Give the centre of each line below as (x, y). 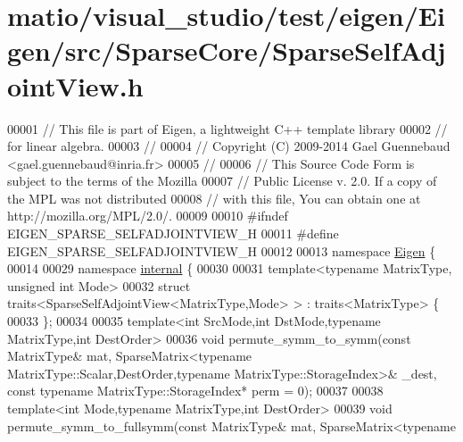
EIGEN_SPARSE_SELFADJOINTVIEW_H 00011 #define (173, 234)
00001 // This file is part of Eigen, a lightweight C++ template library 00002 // (227, 128)
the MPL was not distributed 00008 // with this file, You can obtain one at (214, 198)
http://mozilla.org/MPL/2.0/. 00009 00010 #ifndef (148, 216)
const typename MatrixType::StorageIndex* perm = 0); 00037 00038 (195, 391)
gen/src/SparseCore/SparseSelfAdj (227, 50)
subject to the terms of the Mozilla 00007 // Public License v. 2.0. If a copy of (222, 181)
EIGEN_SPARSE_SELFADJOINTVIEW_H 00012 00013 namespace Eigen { (222, 250)
